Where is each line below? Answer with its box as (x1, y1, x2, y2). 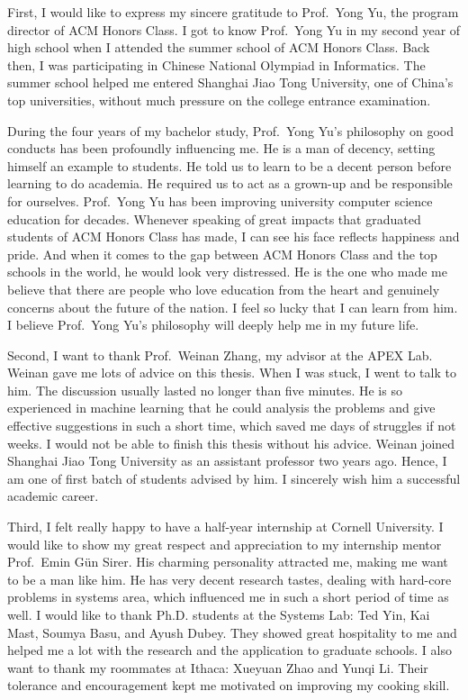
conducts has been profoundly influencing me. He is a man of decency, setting (7, 139, 436, 158)
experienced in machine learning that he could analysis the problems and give (7, 398, 436, 417)
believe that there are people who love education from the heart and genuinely (7, 279, 440, 298)
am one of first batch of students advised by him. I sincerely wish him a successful (7, 468, 461, 487)
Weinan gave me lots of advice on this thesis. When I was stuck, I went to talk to (7, 363, 456, 382)
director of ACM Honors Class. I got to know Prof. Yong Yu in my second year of (7, 20, 461, 39)
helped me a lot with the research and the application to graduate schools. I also (7, 641, 452, 659)
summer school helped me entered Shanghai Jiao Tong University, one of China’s (7, 73, 454, 92)
